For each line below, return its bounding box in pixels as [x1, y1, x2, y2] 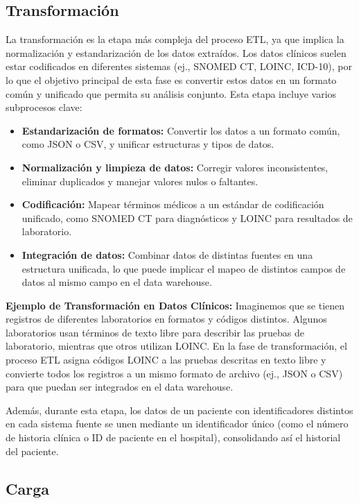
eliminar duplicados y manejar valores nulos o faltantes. [21, 173, 259, 188]
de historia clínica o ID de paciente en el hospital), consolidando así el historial [6, 430, 341, 445]
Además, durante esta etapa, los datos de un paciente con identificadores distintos [6, 402, 353, 417]
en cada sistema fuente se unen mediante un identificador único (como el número [6, 416, 349, 431]
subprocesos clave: [6, 100, 82, 114]
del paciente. [6, 443, 59, 458]
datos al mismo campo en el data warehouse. [21, 275, 212, 289]
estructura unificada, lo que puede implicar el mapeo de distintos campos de [21, 261, 346, 275]
